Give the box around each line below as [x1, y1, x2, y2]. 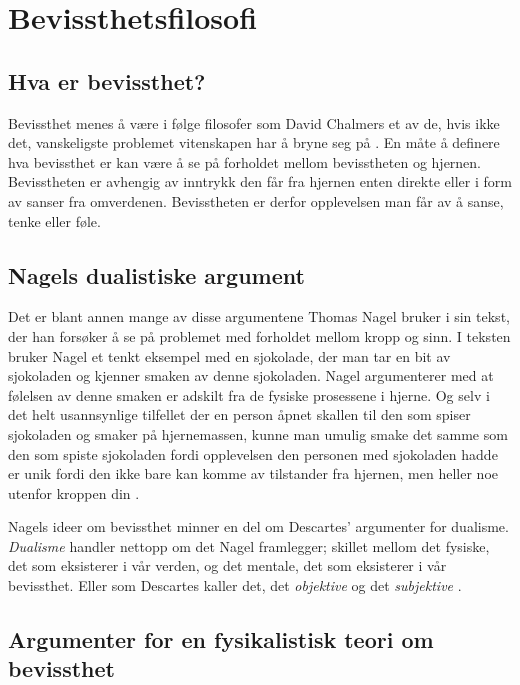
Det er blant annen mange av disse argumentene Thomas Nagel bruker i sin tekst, [8, 306, 510, 327]
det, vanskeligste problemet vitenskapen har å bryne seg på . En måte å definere [8, 132, 500, 153]
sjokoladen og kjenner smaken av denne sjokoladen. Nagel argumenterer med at [8, 365, 494, 386]
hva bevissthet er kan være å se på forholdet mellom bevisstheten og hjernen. [8, 151, 482, 172]
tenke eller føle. [8, 210, 101, 231]
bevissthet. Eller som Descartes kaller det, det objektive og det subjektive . [8, 575, 462, 596]
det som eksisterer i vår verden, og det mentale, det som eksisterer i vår [8, 555, 447, 576]
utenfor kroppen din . [8, 482, 140, 503]
